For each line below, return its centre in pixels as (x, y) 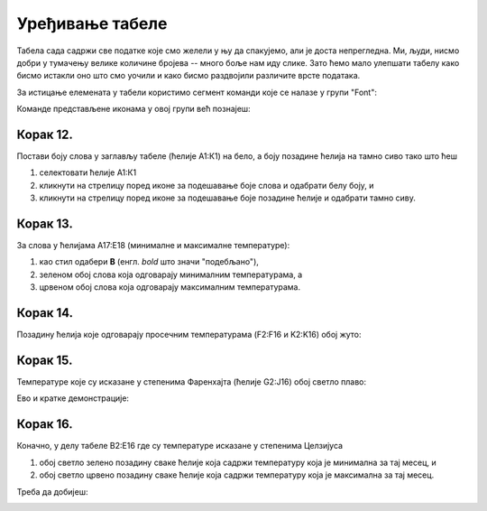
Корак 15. (45, 360)
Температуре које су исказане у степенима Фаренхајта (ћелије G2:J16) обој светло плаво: (192, 382)
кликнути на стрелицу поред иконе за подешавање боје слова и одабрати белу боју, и (207, 185)
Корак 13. (45, 224)
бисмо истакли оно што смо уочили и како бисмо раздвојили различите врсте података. (188, 76)
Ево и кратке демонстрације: (73, 398)
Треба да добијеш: (52, 491)
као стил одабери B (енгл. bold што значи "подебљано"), (149, 262)
